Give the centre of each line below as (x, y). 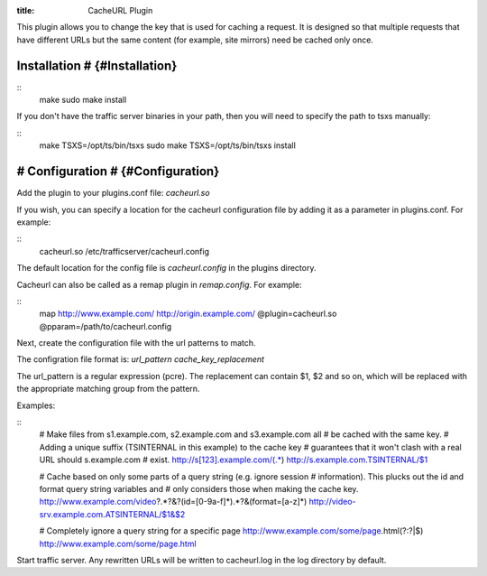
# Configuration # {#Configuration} (118, 172)
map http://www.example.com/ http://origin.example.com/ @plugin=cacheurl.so (188, 314)
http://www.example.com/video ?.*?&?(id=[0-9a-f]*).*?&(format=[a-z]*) (173, 502)
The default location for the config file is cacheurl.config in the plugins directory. (166, 268)
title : (26, 10)
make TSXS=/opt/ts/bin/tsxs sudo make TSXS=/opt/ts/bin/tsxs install (168, 145)
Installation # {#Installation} (97, 65)
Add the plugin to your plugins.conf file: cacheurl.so (114, 193)
